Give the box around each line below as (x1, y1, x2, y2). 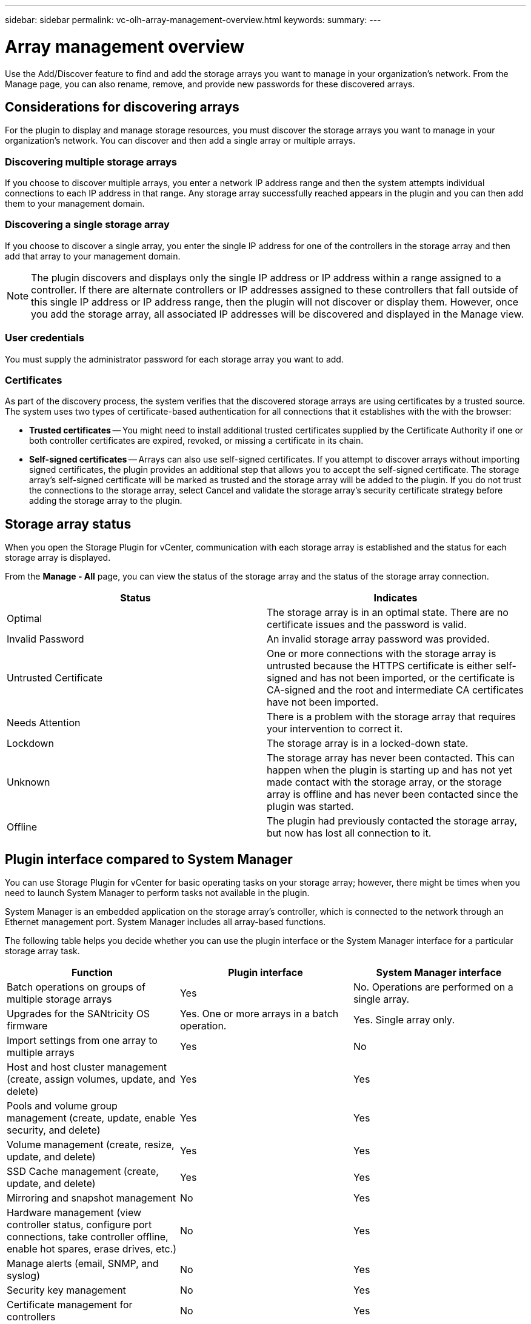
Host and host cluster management (7, 1061, 167, 1074)
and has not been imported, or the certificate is (300, 672, 515, 684)
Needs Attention (7, 717, 81, 729)
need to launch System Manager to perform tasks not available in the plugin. (5, 888, 310, 898)
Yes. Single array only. (353, 1014, 455, 1026)
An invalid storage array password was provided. (267, 633, 490, 646)
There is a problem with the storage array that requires (267, 710, 516, 723)
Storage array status (5, 516, 132, 532)
